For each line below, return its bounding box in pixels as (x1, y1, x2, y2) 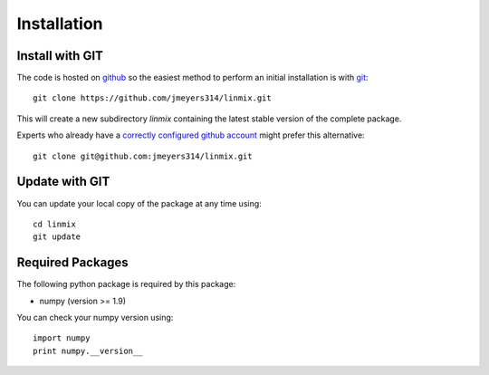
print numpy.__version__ (33, 345, 143, 356)
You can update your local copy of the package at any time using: (16, 197, 262, 208)
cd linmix (33, 218, 76, 229)
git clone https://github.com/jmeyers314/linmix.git (33, 93, 272, 103)
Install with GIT (16, 48, 104, 63)
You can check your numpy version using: (16, 312, 174, 322)
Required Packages (16, 255, 129, 271)
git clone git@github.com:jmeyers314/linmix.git (33, 150, 253, 161)
